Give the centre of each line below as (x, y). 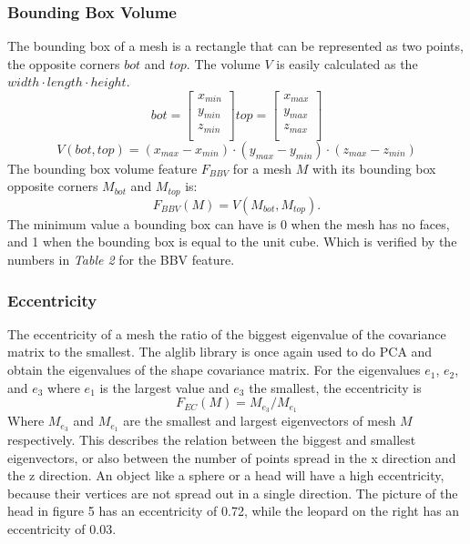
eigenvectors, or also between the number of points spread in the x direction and (232, 457)
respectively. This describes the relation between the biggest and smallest (212, 439)
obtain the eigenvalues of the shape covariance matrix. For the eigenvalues (214, 370)
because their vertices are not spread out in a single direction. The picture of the (233, 493)
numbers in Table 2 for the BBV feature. (121, 260)
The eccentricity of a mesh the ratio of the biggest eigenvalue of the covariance (227, 333)
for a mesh (262, 168)
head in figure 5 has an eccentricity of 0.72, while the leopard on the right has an (234, 511)
